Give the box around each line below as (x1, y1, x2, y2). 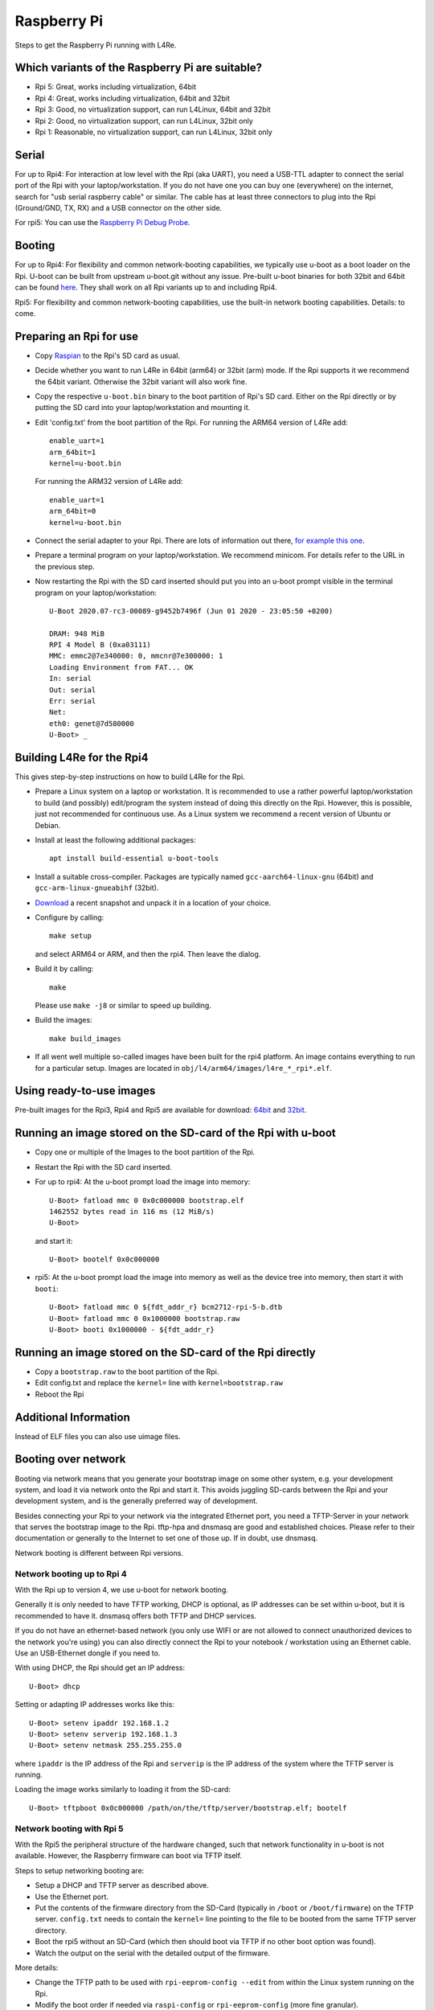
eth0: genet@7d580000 (49, 719, 134, 728)
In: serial (49, 674, 92, 683)
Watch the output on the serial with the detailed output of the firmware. (35, 1948, 271, 1958)
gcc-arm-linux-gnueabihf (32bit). (35, 883, 159, 892)
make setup (49, 931, 92, 941)
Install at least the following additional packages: (35, 835, 196, 845)
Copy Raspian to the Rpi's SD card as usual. (35, 351, 181, 360)
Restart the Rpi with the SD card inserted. (35, 1162, 172, 1171)
